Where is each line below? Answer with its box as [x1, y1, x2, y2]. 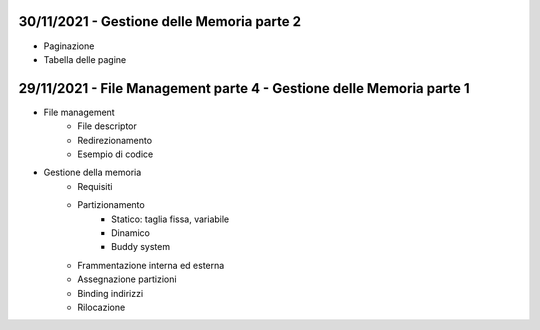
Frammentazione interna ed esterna [77, 259, 225, 271]
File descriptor [77, 120, 137, 132]
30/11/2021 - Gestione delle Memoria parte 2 [18, 13, 302, 30]
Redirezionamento [77, 134, 153, 146]
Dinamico [111, 226, 150, 239]
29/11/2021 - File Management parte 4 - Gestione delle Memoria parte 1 [18, 80, 470, 97]
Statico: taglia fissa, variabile [111, 213, 230, 225]
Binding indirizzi [77, 287, 144, 299]
